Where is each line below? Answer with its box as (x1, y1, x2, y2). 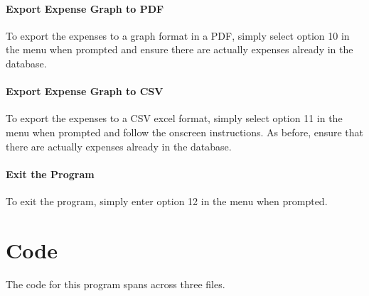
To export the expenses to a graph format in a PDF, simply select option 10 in (6, 28, 350, 43)
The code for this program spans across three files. (6, 276, 225, 291)
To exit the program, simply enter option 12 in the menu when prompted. (6, 193, 328, 208)
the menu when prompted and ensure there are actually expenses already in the (6, 42, 353, 57)
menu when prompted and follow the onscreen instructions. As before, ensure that (6, 124, 364, 139)
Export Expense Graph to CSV (6, 84, 164, 99)
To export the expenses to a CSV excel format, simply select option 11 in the (6, 111, 343, 126)
